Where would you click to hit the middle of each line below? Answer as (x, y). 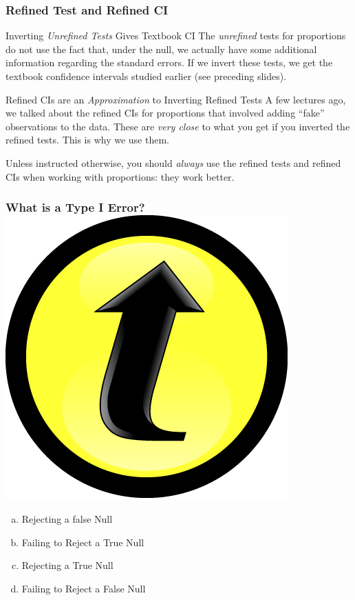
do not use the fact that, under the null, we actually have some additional (161, 49)
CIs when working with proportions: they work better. (120, 176)
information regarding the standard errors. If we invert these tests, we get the (169, 62)
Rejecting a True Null (67, 565)
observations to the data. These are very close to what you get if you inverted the (178, 126)
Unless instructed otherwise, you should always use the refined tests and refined (173, 162)
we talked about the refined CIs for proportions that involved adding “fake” (165, 113)
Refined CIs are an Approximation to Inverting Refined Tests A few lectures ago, (176, 99)
